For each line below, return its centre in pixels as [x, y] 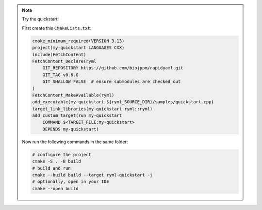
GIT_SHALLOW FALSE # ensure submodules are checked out [112, 82]
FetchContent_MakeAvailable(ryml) [73, 95]
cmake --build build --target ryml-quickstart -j [92, 175]
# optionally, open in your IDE [71, 182]
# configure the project [62, 154]
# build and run [52, 168]
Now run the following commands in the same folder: [75, 142]
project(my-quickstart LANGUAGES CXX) [78, 48]
